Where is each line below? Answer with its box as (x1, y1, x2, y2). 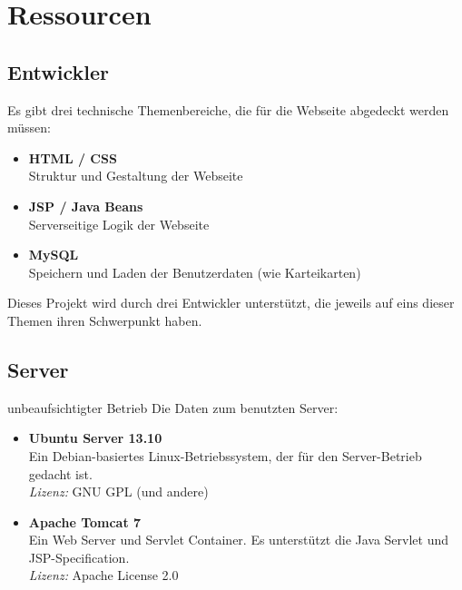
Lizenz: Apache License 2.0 (28, 565, 179, 585)
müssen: (7, 118, 51, 137)
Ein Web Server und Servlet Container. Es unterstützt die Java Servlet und (28, 530, 449, 549)
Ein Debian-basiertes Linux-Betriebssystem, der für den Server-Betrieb (28, 446, 422, 465)
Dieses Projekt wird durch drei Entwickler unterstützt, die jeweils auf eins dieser (7, 293, 455, 312)
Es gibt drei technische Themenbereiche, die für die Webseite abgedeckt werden (7, 100, 449, 119)
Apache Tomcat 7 (28, 512, 142, 531)
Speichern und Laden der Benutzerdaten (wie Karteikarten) (28, 262, 361, 281)
